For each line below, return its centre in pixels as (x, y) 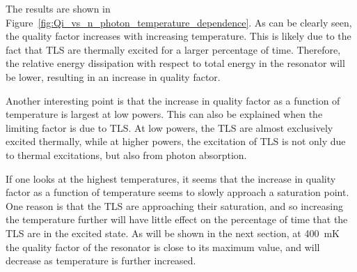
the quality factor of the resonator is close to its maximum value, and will (163, 247)
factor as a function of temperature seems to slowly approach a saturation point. (177, 192)
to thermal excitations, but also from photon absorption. (126, 154)
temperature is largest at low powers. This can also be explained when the (164, 114)
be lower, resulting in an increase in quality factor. (113, 76)
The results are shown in (58, 8)
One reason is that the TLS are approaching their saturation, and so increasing (175, 205)
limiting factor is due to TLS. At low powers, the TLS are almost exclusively (169, 127)
